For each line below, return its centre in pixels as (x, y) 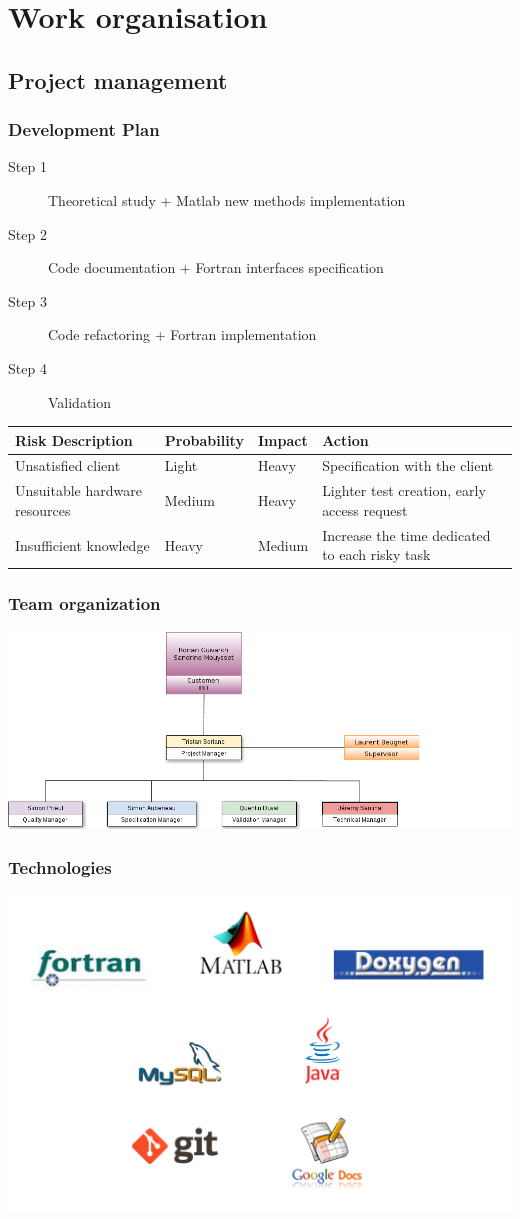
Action (345, 439)
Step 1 (27, 166)
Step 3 (27, 300)
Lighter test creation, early (404, 490)
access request (365, 509)
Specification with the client (408, 465)
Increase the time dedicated (406, 534)
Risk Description (74, 439)
